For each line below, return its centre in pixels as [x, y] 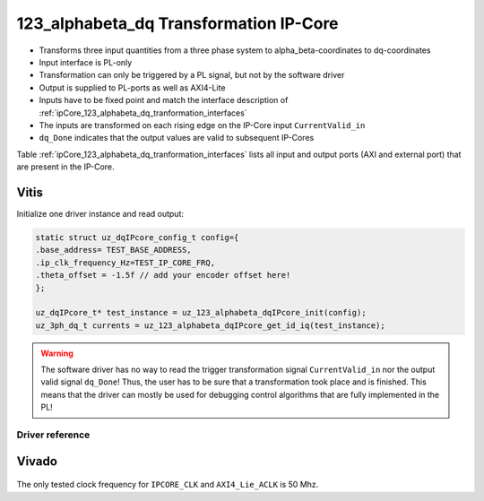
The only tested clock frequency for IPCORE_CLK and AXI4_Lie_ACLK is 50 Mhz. [168, 485]
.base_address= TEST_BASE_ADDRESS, [113, 250]
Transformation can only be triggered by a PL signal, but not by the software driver [192, 75]
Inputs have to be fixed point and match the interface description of [164, 100]
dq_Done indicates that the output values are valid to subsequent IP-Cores [177, 138]
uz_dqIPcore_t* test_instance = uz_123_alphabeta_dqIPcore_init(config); [201, 313]
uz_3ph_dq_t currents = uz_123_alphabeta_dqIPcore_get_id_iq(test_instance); [210, 325]
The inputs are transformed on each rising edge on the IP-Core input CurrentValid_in [202, 125]
